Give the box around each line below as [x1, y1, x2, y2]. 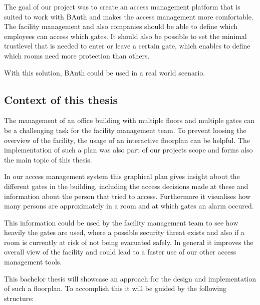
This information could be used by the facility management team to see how [4, 217, 238, 227]
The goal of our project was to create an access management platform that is [4, 1, 240, 11]
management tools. [4, 256, 62, 267]
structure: [4, 292, 34, 303]
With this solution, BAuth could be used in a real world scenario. [4, 67, 205, 77]
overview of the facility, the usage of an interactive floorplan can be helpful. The [4, 134, 250, 145]
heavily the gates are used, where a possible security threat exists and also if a [4, 227, 244, 237]
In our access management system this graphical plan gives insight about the [4, 171, 240, 181]
